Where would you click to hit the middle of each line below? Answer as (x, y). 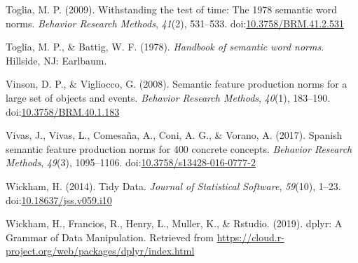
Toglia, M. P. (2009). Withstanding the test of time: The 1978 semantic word (171, 9)
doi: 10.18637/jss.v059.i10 (59, 200)
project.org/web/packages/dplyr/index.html (100, 251)
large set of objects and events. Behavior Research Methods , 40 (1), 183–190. (168, 97)
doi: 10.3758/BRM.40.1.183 (63, 111)
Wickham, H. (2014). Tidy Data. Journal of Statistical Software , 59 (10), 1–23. (173, 186)
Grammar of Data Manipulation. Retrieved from (110, 237)
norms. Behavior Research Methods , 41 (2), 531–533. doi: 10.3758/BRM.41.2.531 (175, 23)
